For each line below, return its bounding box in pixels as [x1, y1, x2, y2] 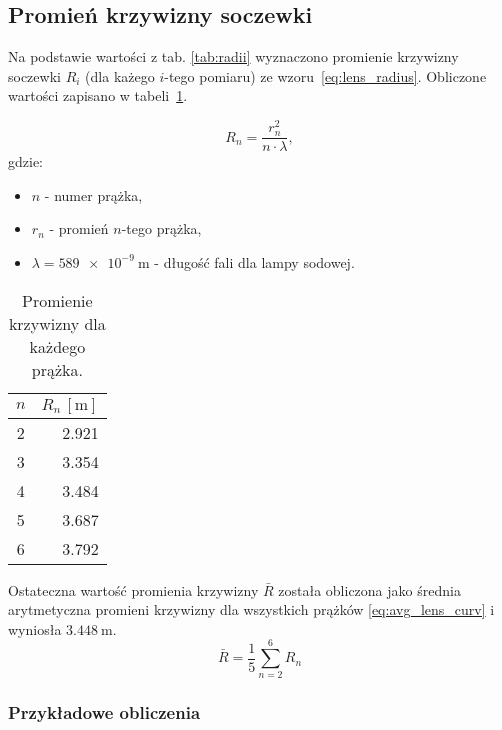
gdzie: [8, 151, 43, 172]
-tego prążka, [121, 218, 202, 239]
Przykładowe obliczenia [8, 700, 201, 725]
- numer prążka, [44, 184, 143, 205]
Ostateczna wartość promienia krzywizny [8, 579, 259, 600]
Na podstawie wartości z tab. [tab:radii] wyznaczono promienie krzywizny [8, 46, 459, 67]
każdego [29, 334, 86, 358]
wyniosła [8, 618, 62, 639]
